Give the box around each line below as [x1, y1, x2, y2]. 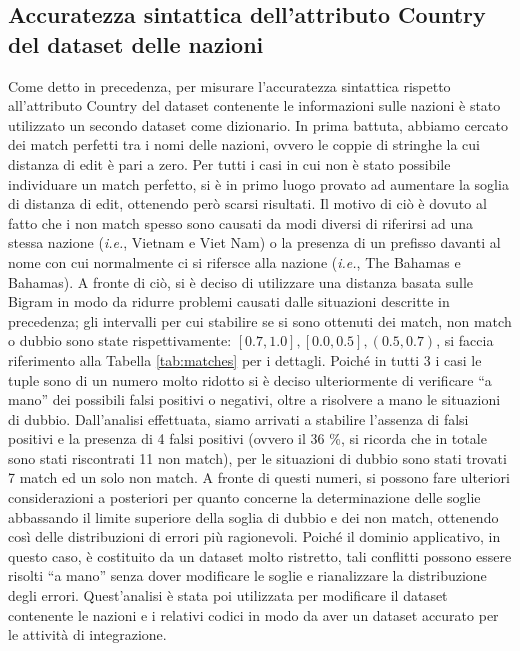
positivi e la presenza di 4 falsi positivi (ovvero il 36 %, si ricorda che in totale [8, 428, 487, 449]
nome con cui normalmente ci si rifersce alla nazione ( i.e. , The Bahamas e [8, 251, 461, 272]
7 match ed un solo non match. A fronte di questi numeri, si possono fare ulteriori [8, 467, 510, 488]
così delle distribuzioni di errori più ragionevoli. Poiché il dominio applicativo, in [8, 526, 501, 547]
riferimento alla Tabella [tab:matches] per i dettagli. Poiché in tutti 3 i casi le [8, 349, 482, 370]
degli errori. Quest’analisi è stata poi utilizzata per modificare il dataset [8, 585, 448, 606]
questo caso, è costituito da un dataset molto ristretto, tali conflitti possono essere [8, 545, 512, 566]
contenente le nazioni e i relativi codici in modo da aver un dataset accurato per [8, 604, 499, 625]
